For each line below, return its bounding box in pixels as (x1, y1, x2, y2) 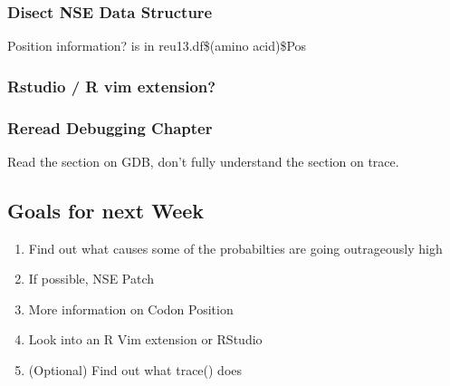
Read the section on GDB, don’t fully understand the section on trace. (7, 151, 399, 170)
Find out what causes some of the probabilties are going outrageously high (28, 238, 443, 257)
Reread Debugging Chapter (7, 116, 213, 139)
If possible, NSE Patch (28, 269, 155, 288)
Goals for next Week (7, 196, 205, 224)
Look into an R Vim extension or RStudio (28, 330, 263, 349)
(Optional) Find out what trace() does (28, 361, 243, 380)
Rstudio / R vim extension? (7, 74, 216, 97)
